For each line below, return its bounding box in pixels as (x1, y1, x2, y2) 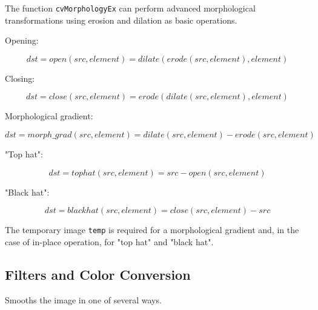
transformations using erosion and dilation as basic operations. (5, 13, 237, 26)
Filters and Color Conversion (5, 265, 191, 283)
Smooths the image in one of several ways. (5, 293, 162, 306)
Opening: (5, 34, 39, 47)
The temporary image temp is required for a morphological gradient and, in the (5, 223, 299, 236)
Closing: (5, 71, 35, 84)
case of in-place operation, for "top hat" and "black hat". (5, 235, 214, 248)
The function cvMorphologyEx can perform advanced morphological (5, 2, 256, 14)
